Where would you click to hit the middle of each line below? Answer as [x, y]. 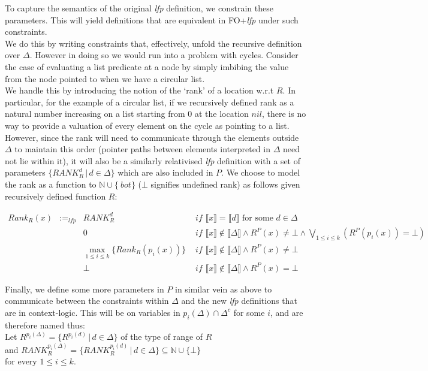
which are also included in [165, 172]
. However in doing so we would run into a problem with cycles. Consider [164, 55]
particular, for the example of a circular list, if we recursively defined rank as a [150, 102]
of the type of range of [162, 337]
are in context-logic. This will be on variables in [93, 312]
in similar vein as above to [223, 289]
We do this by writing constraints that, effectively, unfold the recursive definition [153, 43]
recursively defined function [55, 196]
